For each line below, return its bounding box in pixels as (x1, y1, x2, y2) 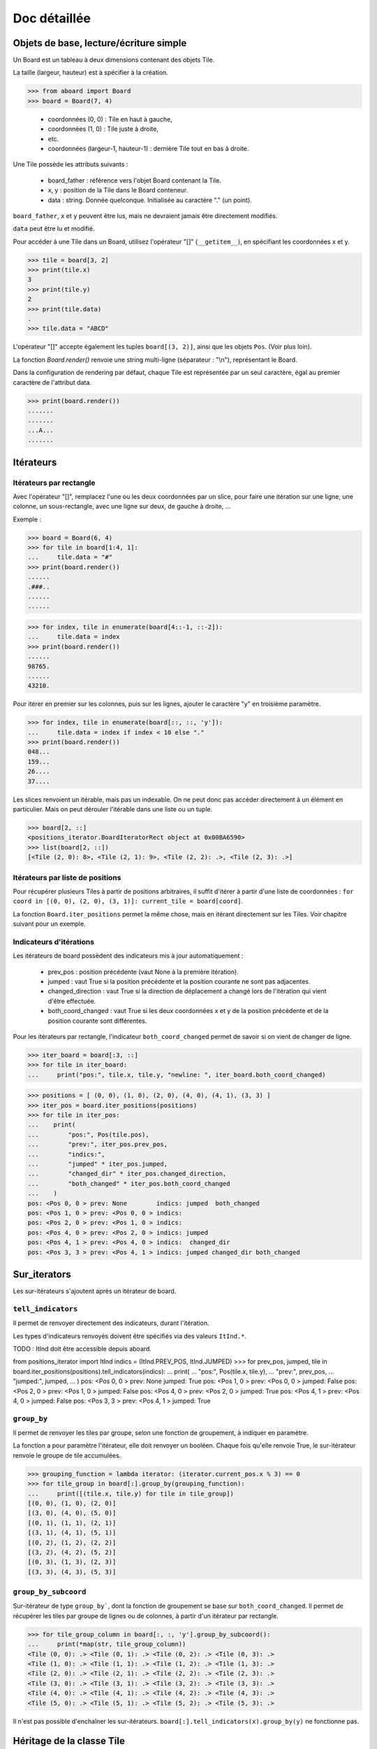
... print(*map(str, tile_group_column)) (27, 1641, 186, 1648)
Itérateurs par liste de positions (13, 872, 121, 882)
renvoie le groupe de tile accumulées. (13, 1451, 121, 1459)
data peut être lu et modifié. (13, 225, 95, 233)
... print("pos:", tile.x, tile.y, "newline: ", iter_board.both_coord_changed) (27, 1070, 326, 1079)
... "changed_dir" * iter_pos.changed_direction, (27, 1170, 227, 1178)
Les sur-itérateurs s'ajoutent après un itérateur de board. (13, 1287, 177, 1296)
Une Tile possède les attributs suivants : (13, 160, 128, 169)
